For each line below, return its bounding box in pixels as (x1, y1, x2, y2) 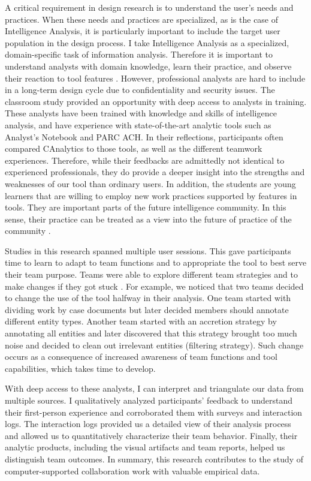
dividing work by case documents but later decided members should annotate (5, 303, 289, 315)
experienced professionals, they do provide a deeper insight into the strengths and (5, 166, 305, 178)
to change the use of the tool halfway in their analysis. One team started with (5, 291, 291, 304)
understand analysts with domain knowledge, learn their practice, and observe (5, 59, 292, 72)
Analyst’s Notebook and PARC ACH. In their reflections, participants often (5, 130, 283, 143)
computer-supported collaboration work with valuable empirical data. (5, 464, 260, 477)
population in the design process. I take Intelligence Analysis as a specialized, (5, 36, 289, 49)
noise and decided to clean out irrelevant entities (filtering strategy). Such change (5, 338, 304, 351)
